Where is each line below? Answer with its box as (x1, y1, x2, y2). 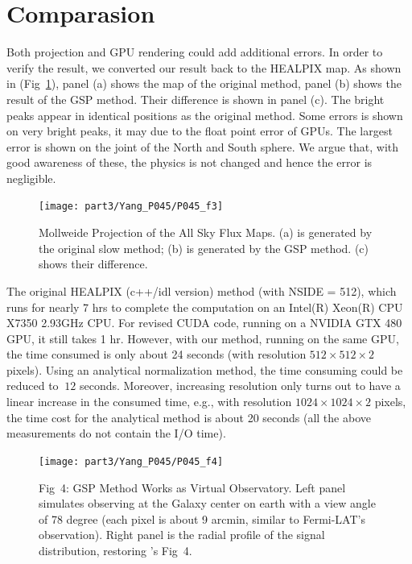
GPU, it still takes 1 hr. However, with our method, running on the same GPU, (6, 330, 399, 346)
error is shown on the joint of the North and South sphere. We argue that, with (6, 138, 399, 155)
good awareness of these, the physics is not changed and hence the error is (6, 154, 373, 171)
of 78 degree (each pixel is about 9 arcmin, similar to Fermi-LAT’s (39, 510, 365, 527)
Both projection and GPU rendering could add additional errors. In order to (6, 44, 383, 60)
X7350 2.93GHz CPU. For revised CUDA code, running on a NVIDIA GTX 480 (6, 314, 402, 331)
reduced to (6, 377, 59, 394)
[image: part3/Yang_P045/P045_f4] (39, 455, 224, 467)
